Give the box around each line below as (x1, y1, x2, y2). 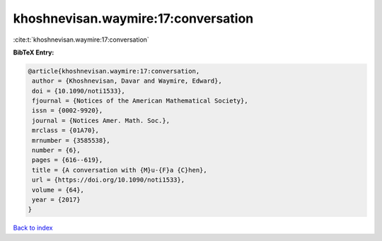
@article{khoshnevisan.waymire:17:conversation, (28, 67, 200, 75)
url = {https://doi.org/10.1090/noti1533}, (32, 176, 185, 184)
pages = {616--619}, (32, 156, 103, 164)
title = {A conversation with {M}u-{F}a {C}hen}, (32, 166, 208, 174)
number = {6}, (32, 146, 81, 155)
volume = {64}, (32, 186, 85, 194)
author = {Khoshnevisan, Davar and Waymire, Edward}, (32, 77, 222, 85)
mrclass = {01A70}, (32, 127, 99, 134)
